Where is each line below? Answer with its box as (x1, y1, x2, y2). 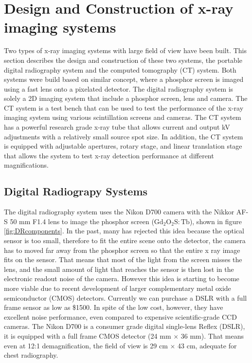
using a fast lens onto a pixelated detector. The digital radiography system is (4, 83, 234, 94)
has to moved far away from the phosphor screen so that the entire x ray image (4, 245, 240, 255)
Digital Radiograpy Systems (4, 184, 148, 199)
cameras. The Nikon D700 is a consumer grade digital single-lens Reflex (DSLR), (4, 321, 245, 331)
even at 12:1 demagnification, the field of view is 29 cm (4, 340, 168, 350)
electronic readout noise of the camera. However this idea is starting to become (4, 273, 239, 284)
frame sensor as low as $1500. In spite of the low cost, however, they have (4, 302, 223, 312)
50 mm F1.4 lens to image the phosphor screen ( (10, 216, 154, 226)
